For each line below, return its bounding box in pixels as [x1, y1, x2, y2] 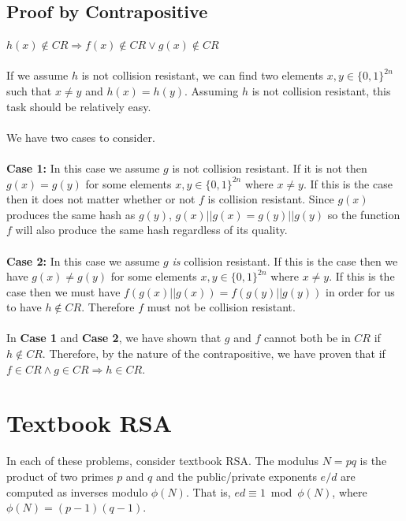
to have [6, 299, 42, 315]
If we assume [6, 67, 69, 84]
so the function [327, 206, 400, 222]
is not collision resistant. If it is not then [172, 159, 367, 176]
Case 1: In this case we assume [6, 159, 160, 176]
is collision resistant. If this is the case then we [172, 252, 398, 269]
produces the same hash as [6, 206, 136, 222]
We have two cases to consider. [6, 128, 155, 145]
